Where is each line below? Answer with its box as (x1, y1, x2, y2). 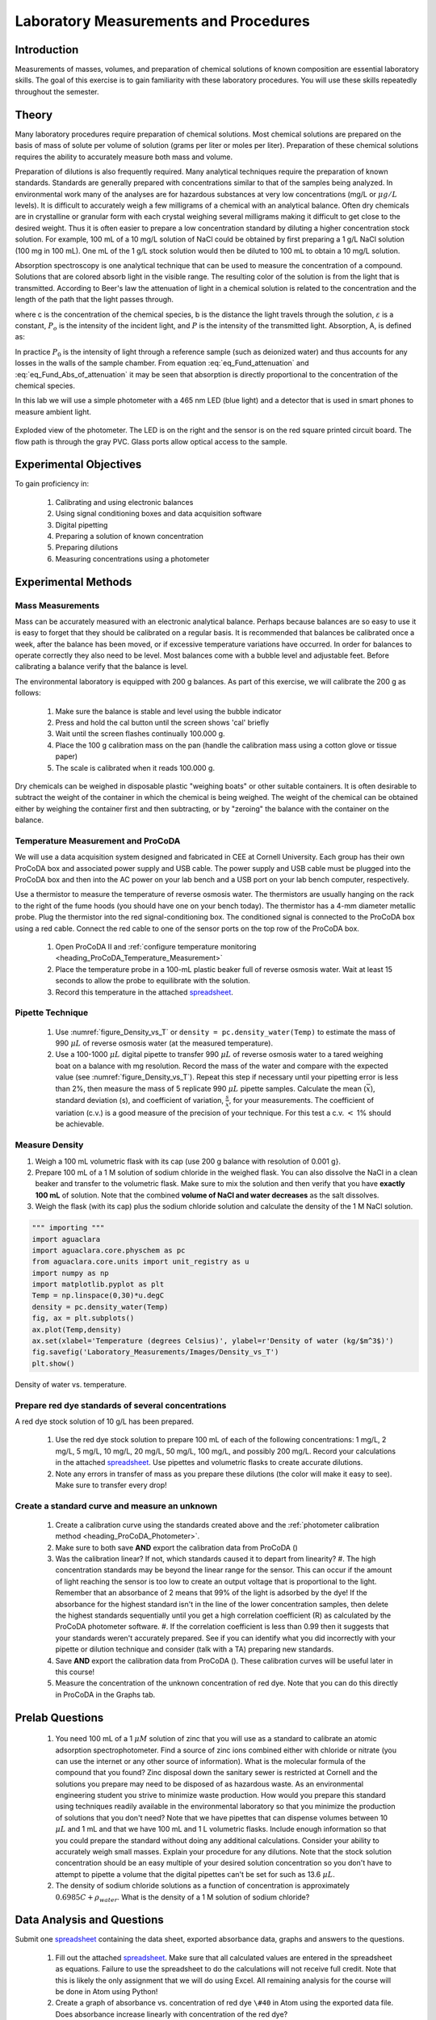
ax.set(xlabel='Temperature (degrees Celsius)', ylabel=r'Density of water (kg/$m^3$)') (31, 1336, 395, 1345)
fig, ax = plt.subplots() (31, 1314, 135, 1323)
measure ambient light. (15, 406, 92, 416)
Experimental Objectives (15, 457, 142, 472)
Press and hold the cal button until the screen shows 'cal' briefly (55, 718, 270, 727)
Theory (15, 107, 53, 121)
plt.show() (31, 1358, 75, 1368)
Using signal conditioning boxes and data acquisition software (55, 509, 262, 519)
